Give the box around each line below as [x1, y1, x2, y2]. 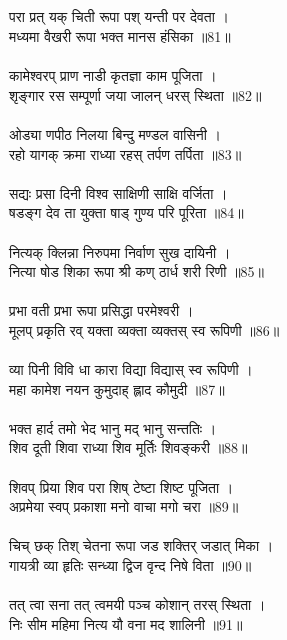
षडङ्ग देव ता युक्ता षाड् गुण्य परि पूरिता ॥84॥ [9, 202, 244, 223]
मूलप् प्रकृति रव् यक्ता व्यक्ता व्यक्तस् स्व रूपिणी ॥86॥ [9, 319, 280, 340]
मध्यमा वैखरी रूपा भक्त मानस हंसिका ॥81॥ [9, 25, 231, 46]
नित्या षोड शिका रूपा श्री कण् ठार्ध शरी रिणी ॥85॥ [9, 261, 265, 282]
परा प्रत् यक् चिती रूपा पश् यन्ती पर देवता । [9, 6, 230, 27]
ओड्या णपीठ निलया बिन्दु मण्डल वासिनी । [9, 123, 221, 144]
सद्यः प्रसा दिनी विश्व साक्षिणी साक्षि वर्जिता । [9, 182, 228, 203]
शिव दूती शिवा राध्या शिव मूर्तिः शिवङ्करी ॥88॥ [9, 437, 248, 458]
